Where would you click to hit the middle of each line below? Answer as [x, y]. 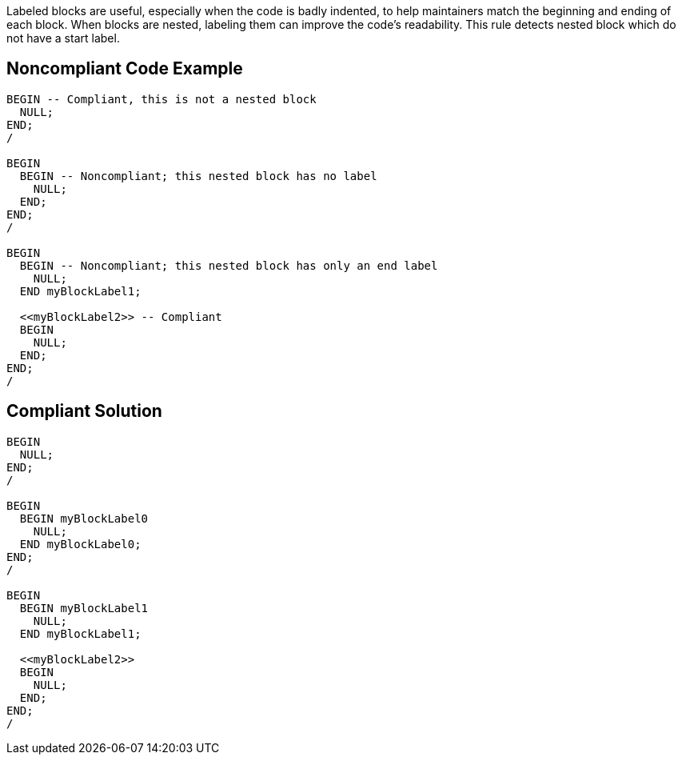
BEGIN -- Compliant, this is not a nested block [162, 99]
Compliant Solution [84, 411]
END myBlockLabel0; [80, 544]
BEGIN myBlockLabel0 [84, 518]
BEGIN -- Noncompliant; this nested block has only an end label [229, 265]
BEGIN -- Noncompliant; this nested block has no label [198, 176]
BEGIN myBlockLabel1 [84, 608]
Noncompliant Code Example [125, 69]
